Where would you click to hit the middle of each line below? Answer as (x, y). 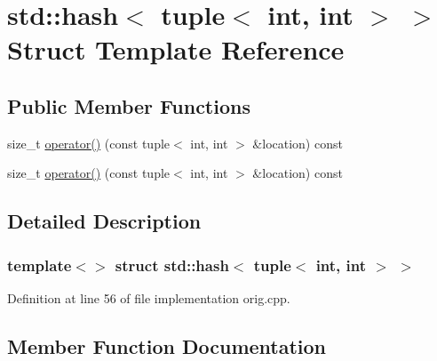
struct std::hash (172, 265)
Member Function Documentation (167, 345)
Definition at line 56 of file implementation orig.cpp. (149, 297)
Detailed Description (104, 221)
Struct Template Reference (176, 49)
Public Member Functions (129, 105)
